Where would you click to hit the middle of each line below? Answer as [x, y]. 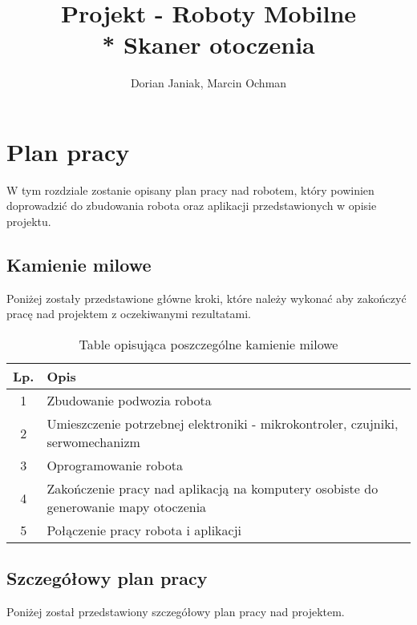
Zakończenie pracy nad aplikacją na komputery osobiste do [213, 489]
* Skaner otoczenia [208, 44]
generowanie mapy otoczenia [127, 507]
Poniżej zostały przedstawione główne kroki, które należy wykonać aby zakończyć [206, 298]
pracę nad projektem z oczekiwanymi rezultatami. [129, 314]
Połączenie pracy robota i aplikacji [144, 530]
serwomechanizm [93, 442]
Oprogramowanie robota [115, 466]
